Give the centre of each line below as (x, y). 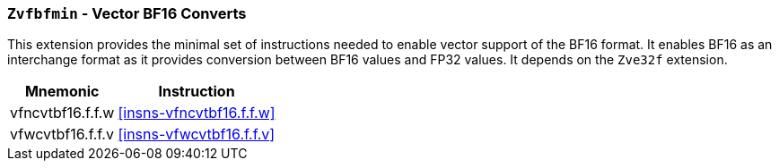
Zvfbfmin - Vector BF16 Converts (127, 13)
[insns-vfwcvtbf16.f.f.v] (197, 134)
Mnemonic (62, 92)
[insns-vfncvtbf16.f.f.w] (197, 113)
